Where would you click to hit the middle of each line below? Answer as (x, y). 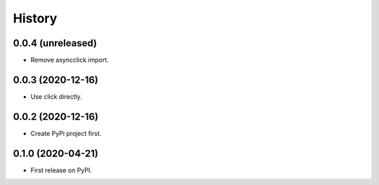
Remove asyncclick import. (69, 60)
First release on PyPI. (61, 170)
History (35, 18)
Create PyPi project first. (66, 133)
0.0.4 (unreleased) (55, 43)
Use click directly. (56, 96)
